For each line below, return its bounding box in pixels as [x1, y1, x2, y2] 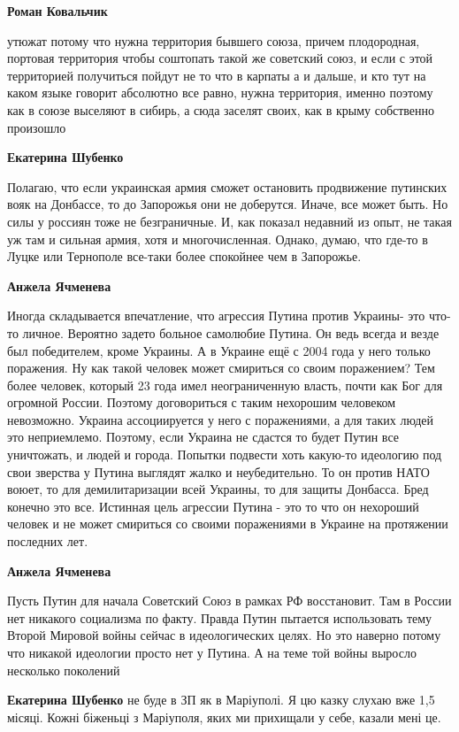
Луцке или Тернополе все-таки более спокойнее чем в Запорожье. [7, 247, 362, 266]
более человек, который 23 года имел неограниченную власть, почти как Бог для [7, 375, 443, 394]
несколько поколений [7, 660, 120, 679]
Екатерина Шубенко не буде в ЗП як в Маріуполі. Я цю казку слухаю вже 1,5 [7, 690, 435, 709]
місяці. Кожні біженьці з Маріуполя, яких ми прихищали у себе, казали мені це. [7, 707, 441, 726]
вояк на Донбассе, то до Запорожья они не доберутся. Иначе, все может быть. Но [7, 195, 448, 213]
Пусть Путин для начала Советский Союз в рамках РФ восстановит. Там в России [7, 591, 452, 610]
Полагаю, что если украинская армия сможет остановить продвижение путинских [7, 177, 448, 196]
